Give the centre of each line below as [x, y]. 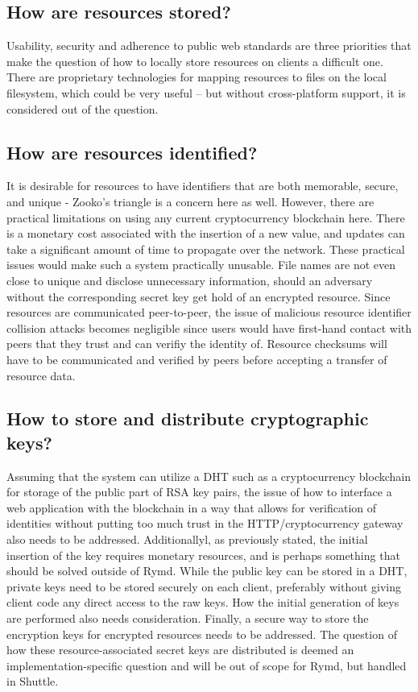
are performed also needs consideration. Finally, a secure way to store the [188, 618]
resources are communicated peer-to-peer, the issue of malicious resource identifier [209, 312]
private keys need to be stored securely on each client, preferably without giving [204, 586]
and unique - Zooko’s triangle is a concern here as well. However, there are [190, 201]
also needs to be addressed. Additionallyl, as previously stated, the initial [187, 539]
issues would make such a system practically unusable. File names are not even [201, 265]
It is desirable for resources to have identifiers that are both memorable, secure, [203, 186]
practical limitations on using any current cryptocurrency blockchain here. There [206, 217]
